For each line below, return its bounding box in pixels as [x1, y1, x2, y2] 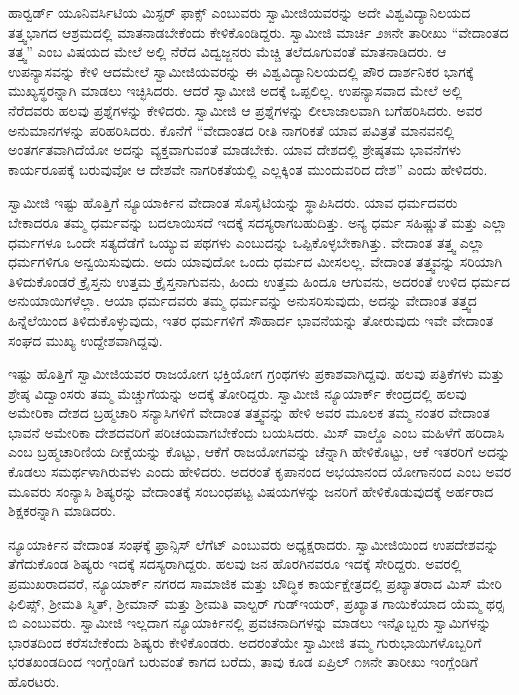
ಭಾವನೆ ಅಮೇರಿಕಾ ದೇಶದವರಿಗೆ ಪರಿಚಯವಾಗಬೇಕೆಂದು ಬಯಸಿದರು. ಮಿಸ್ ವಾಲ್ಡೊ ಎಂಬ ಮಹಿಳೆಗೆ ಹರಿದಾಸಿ [8, 421, 505, 442]
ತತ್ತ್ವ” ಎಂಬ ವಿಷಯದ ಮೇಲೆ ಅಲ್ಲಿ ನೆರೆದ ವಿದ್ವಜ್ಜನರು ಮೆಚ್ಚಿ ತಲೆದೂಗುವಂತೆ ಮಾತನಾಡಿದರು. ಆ [8, 41, 447, 62]
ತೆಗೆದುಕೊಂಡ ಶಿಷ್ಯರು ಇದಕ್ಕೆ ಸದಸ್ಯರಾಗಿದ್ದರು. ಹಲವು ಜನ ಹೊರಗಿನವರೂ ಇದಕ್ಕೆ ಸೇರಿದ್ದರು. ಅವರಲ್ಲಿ [8, 553, 462, 574]
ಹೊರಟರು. [8, 671, 60, 691]
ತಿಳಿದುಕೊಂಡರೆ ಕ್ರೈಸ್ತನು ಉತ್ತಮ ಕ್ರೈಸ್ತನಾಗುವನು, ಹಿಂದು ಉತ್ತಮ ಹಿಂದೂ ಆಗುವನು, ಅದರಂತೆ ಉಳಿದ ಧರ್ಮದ [8, 270, 510, 291]
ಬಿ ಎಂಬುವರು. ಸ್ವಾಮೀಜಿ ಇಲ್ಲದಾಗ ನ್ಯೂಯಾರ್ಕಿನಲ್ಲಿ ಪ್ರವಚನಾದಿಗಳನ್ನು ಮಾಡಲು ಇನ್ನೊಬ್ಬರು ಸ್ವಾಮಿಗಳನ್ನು [8, 612, 492, 633]
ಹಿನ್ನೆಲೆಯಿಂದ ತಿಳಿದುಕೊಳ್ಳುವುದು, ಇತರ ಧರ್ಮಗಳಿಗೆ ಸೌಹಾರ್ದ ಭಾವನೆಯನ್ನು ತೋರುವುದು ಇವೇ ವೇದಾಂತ [8, 309, 494, 330]
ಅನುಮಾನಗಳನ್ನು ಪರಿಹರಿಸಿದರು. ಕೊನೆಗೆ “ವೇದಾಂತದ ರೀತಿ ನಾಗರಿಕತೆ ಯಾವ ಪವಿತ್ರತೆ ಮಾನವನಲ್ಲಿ [8, 119, 455, 140]
